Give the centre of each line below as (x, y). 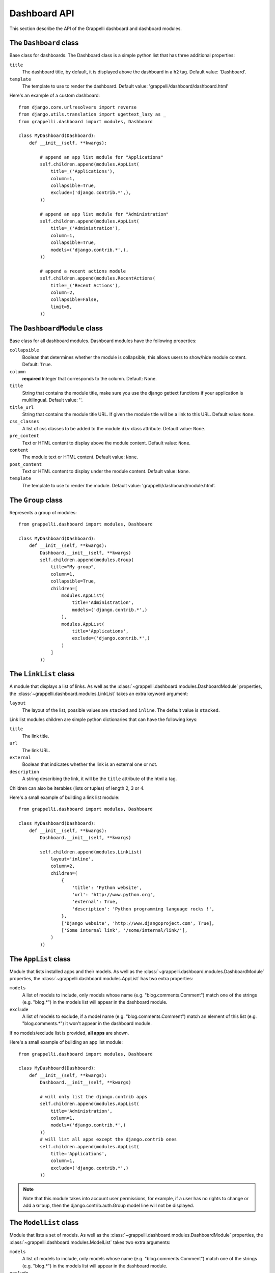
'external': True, (95, 902)
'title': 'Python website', (107, 888)
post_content (26, 464)
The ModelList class (44, 1223)
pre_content (24, 436)
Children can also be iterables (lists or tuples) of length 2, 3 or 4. (77, 788)
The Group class (36, 500)
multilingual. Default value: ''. (52, 400)
